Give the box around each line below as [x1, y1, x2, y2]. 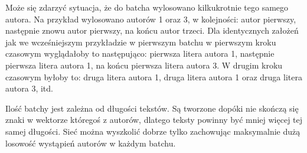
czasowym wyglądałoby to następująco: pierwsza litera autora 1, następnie [5, 47, 275, 60]
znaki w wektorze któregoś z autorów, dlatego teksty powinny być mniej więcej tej [5, 113, 303, 126]
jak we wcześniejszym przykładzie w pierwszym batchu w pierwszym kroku [5, 35, 276, 48]
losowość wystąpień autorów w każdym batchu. [5, 136, 176, 149]
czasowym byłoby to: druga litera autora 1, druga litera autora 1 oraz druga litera [5, 70, 302, 83]
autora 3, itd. [5, 82, 53, 95]
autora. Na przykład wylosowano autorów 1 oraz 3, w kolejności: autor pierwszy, [5, 12, 296, 25]
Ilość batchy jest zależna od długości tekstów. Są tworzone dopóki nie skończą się [5, 102, 299, 114]
